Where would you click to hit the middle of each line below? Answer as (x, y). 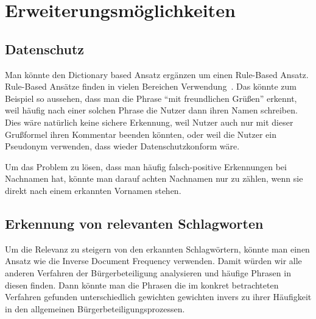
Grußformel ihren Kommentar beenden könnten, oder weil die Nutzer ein (141, 134)
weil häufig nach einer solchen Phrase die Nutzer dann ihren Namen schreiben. (151, 110)
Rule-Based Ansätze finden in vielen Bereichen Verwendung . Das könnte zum (151, 86)
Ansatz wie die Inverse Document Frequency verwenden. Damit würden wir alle (153, 261)
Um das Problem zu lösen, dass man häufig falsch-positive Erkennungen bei (146, 166)
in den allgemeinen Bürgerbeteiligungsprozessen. (95, 308)
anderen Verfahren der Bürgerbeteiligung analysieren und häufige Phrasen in (148, 272)
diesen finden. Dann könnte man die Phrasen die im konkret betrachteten (142, 285)
